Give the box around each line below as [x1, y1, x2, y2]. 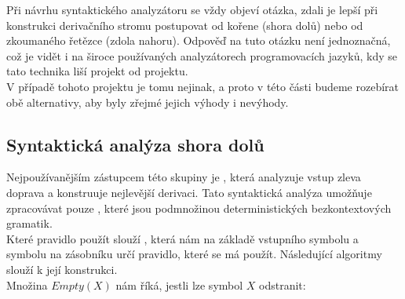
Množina [6, 276, 48, 293]
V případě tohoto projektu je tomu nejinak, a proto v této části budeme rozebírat [6, 78, 400, 94]
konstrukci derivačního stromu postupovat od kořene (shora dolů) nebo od [6, 16, 363, 33]
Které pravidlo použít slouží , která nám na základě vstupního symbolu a [6, 230, 359, 246]
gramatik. [6, 215, 53, 232]
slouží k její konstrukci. [6, 261, 118, 277]
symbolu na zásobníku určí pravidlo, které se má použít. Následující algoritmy [6, 246, 382, 262]
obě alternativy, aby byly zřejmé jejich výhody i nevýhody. [6, 93, 289, 110]
